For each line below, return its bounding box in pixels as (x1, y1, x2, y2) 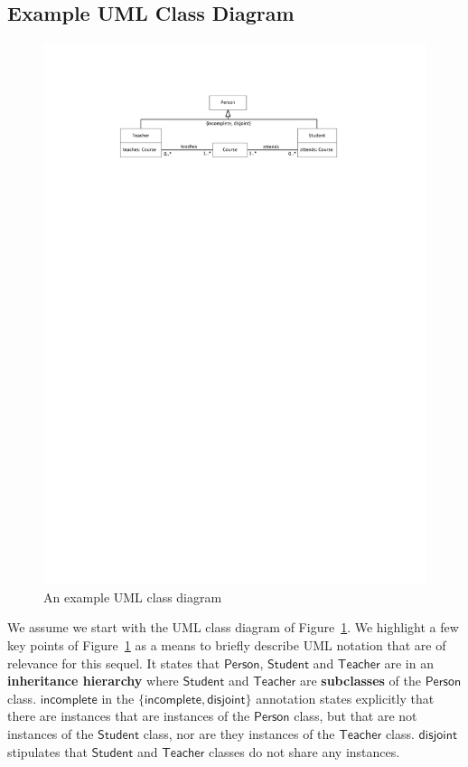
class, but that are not (294, 706, 417, 725)
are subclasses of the (299, 671, 421, 690)
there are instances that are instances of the (7, 706, 250, 725)
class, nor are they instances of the (143, 724, 335, 743)
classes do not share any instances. (208, 742, 400, 761)
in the (101, 688, 135, 707)
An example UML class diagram (43, 587, 222, 606)
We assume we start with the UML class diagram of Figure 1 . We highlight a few (7, 618, 459, 637)
